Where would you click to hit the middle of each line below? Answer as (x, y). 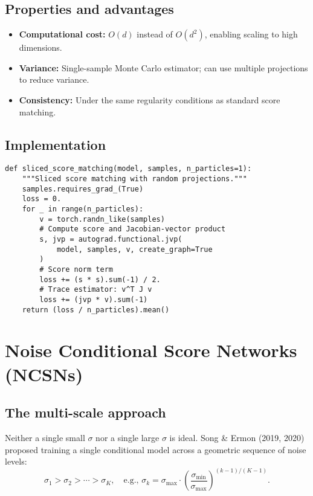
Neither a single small (45, 437)
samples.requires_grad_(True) (83, 189)
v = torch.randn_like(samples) (102, 219)
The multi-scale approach (86, 412)
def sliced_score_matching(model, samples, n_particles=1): (128, 169)
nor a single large (127, 437)
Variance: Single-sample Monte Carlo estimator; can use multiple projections (163, 67)
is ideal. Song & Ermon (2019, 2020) (237, 437)
